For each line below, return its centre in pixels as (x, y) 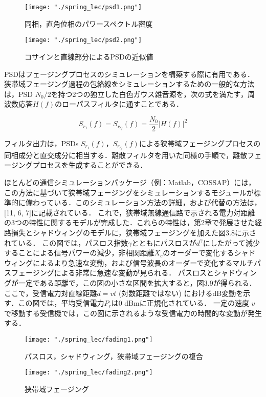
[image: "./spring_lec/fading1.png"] (89, 339)
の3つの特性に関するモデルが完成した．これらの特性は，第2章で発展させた (129, 222)
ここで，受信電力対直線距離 (51, 293)
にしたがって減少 (231, 242)
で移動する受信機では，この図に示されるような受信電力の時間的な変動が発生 (133, 313)
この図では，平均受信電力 (61, 303)
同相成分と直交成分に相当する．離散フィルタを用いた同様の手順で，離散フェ (133, 155)
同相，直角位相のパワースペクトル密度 (89, 23)
